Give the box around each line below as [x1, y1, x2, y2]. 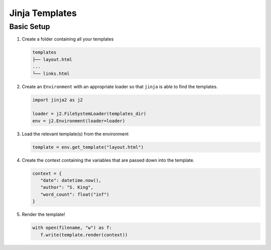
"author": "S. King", [40, 184, 94, 190]
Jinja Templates [9, 8, 77, 19]
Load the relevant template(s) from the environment [22, 131, 129, 137]
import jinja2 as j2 [32, 97, 83, 103]
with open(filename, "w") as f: [32, 225, 112, 230]
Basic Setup [9, 22, 50, 31]
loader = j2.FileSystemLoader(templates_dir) [32, 111, 147, 117]
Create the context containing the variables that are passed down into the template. [22, 157, 195, 163]
